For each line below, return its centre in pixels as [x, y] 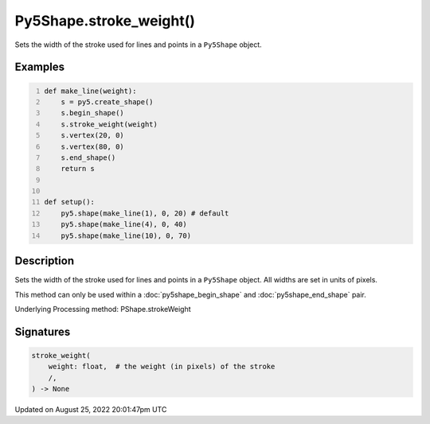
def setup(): [70, 202]
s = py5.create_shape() [107, 102]
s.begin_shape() [93, 113]
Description [45, 261]
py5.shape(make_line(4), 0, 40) [124, 224]
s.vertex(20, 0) [93, 136]
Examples [40, 67]
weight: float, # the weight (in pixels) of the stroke [162, 367]
